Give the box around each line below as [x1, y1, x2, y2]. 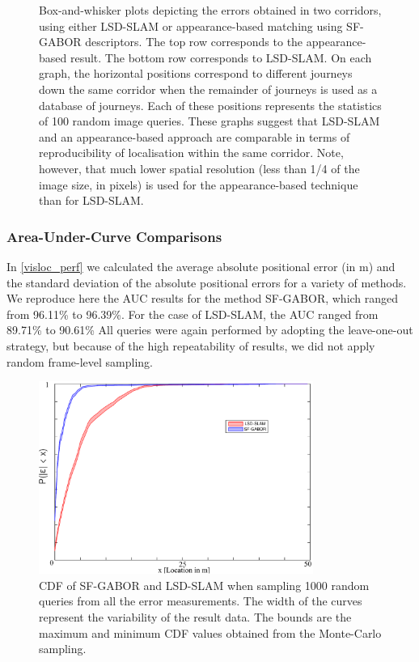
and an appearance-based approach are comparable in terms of [39, 128, 350, 145]
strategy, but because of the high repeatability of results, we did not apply [6, 337, 375, 354]
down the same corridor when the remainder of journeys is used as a [39, 80, 378, 97]
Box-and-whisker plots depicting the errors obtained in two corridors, [39, 2, 382, 18]
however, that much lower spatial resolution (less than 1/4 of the [39, 159, 360, 176]
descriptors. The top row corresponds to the [85, 33, 303, 50]
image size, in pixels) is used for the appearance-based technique [39, 176, 358, 193]
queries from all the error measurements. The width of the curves [39, 592, 362, 609]
